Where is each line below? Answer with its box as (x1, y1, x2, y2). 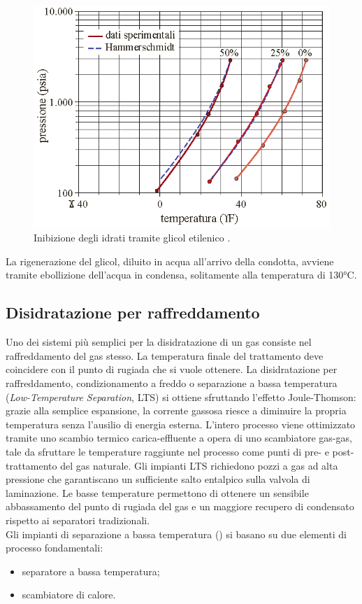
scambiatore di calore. (22, 587, 116, 602)
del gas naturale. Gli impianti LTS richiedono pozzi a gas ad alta (60, 458, 338, 472)
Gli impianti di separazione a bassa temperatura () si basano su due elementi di (6, 526, 347, 541)
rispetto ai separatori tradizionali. (6, 512, 150, 527)
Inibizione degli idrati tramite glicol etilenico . (34, 230, 231, 245)
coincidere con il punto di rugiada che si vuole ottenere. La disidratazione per (6, 362, 338, 377)
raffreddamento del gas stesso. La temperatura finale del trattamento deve (6, 348, 324, 363)
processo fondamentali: (6, 540, 103, 555)
